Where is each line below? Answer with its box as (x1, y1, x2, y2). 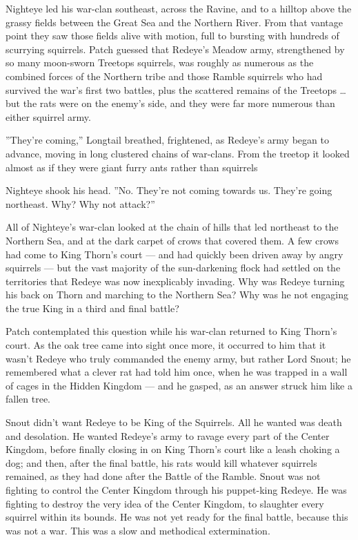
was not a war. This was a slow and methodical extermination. (6, 523, 270, 537)
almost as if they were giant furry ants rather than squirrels (6, 160, 258, 174)
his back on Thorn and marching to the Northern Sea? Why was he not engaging (6, 287, 348, 302)
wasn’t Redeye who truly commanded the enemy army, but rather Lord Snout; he (6, 351, 351, 365)
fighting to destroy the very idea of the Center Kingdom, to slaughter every (6, 496, 324, 510)
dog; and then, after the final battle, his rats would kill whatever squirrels (6, 455, 317, 470)
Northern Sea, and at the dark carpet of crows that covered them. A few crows (6, 233, 339, 247)
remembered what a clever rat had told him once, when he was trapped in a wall (6, 365, 348, 379)
